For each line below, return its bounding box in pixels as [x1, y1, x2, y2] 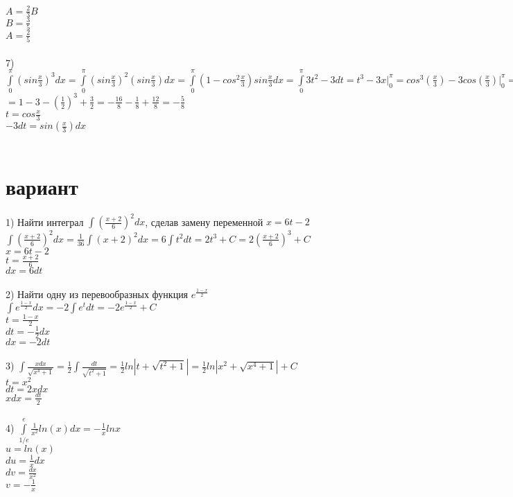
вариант [6, 172, 78, 200]
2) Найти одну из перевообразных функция [6, 286, 189, 301]
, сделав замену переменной [145, 214, 263, 229]
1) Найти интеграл [6, 214, 84, 229]
